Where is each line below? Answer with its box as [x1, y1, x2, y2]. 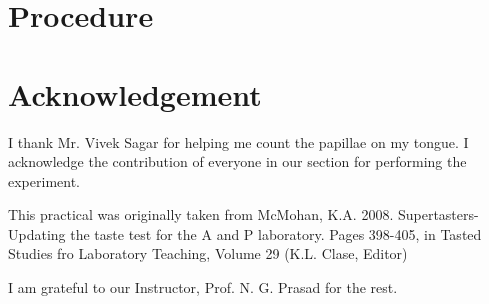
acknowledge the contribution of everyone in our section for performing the [8, 151, 467, 172]
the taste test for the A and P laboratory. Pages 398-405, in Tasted [70, 223, 482, 244]
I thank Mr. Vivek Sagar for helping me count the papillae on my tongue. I [8, 131, 469, 152]
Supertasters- [397, 204, 479, 225]
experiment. [8, 170, 80, 191]
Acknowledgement [8, 73, 262, 114]
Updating [8, 223, 66, 244]
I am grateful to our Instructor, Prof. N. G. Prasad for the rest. [8, 277, 398, 298]
